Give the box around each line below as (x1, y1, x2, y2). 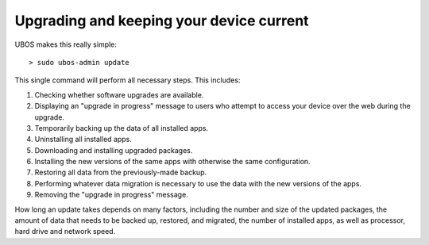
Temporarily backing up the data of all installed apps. (34, 123, 209, 132)
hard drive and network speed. (14, 227, 116, 236)
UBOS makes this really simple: (14, 40, 117, 49)
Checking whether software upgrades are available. (34, 90, 204, 99)
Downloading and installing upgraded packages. (34, 145, 193, 155)
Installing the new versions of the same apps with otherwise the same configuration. (34, 157, 311, 167)
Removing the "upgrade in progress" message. (34, 190, 188, 200)
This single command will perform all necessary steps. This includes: (14, 75, 241, 85)
